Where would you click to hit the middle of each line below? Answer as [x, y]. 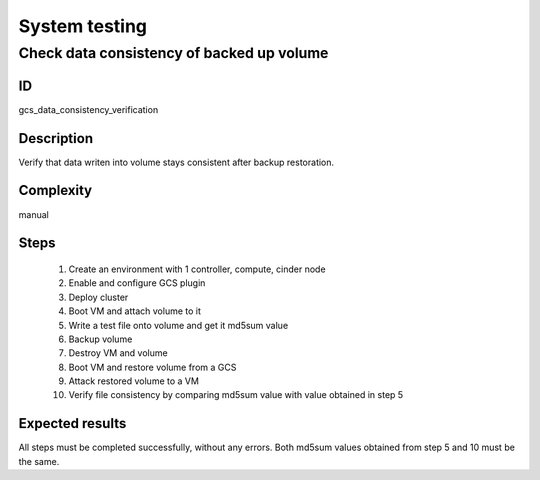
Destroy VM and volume [118, 353]
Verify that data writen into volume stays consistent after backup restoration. [176, 162]
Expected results [72, 423]
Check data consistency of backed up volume [173, 53]
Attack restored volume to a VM [134, 381]
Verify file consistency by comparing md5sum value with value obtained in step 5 [236, 395]
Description [56, 138]
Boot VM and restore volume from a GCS [152, 367]
